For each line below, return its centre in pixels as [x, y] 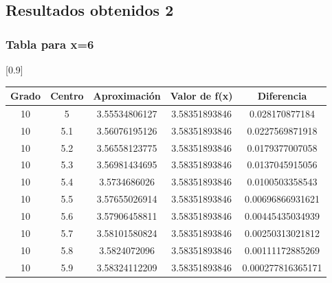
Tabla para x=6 [50, 44]
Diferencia [282, 96]
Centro [67, 96]
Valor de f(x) [201, 96]
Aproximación [127, 96]
